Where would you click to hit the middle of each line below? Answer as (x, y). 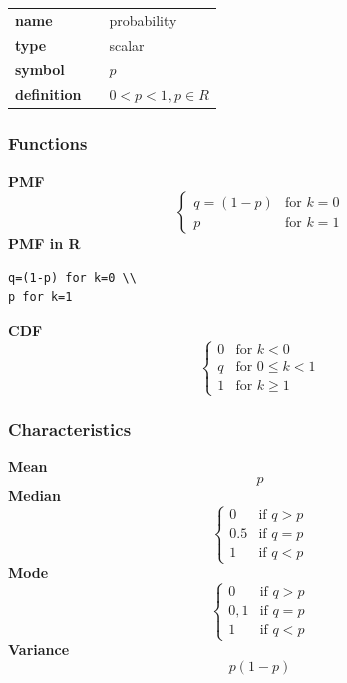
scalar (127, 44)
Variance (39, 649)
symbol (40, 69)
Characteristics (70, 429)
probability (143, 19)
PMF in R (44, 243)
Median (34, 494)
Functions (48, 143)
